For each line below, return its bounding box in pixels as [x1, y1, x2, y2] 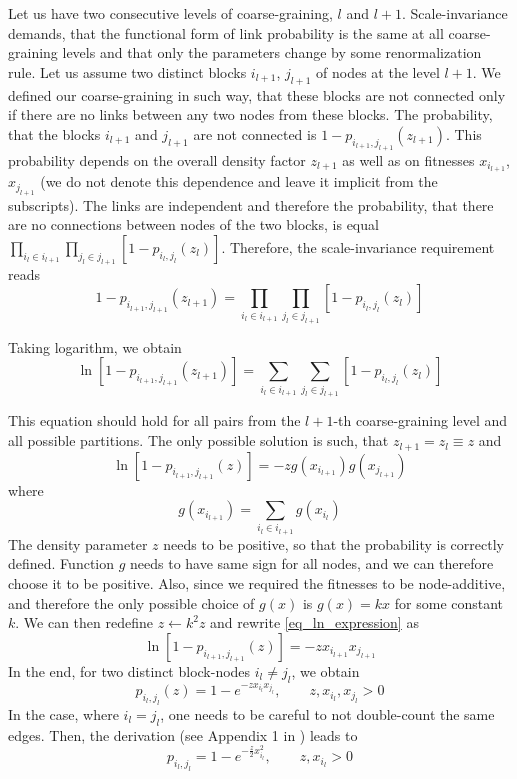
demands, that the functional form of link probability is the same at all [8, 22, 444, 43]
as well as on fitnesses [342, 149, 475, 170]
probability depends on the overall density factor [8, 149, 306, 170]
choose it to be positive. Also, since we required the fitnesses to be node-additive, [8, 573, 506, 594]
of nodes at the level [316, 61, 440, 82]
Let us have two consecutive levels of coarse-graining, [8, 3, 333, 23]
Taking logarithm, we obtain [8, 336, 182, 357]
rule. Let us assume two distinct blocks [8, 61, 247, 82]
